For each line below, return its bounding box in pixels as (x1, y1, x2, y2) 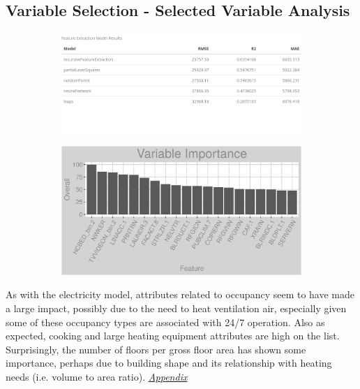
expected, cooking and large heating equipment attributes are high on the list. (6, 328, 340, 343)
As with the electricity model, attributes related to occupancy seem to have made (6, 287, 355, 302)
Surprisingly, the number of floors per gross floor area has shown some (6, 342, 306, 356)
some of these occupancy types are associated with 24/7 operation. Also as (6, 314, 325, 329)
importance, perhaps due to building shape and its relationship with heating (6, 355, 332, 370)
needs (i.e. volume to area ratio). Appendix (6, 369, 188, 383)
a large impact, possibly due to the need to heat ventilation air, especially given (6, 301, 347, 316)
